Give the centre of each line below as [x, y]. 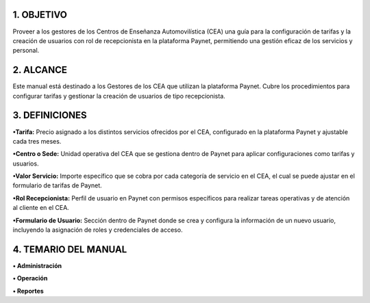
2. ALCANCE [40, 70]
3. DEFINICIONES [50, 115]
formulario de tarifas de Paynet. [57, 185]
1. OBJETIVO [40, 15]
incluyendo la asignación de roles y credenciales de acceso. [98, 230]
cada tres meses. [37, 141]
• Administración [37, 265]
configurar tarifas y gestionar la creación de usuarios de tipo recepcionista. [119, 96]
